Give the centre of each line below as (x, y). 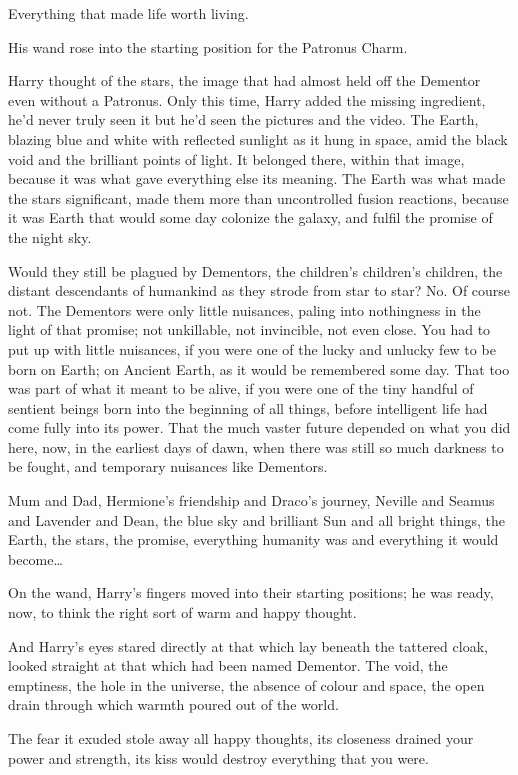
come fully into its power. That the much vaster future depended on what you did (259, 427)
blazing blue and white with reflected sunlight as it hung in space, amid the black (258, 138)
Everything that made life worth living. (128, 13)
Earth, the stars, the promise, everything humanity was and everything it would (253, 539)
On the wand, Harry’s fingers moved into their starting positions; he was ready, (251, 592)
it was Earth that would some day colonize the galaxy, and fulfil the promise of (250, 217)
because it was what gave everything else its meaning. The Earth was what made (257, 178)
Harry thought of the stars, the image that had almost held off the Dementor (244, 80)
